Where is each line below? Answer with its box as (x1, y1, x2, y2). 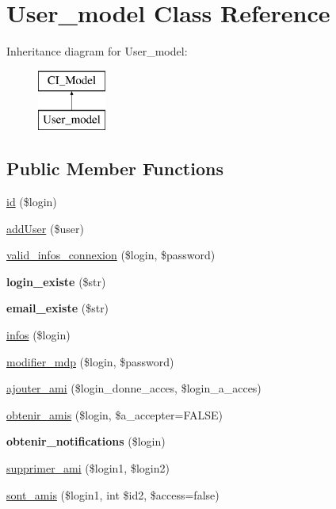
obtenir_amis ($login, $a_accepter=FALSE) (6, 406, 223, 423)
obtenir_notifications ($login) (6, 433, 166, 450)
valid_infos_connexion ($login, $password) (6, 247, 216, 263)
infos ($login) (6, 327, 71, 343)
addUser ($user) (6, 220, 84, 236)
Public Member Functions (6, 156, 223, 181)
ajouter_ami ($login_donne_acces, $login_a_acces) (6, 380, 262, 396)
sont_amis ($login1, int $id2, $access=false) (6, 486, 220, 503)
